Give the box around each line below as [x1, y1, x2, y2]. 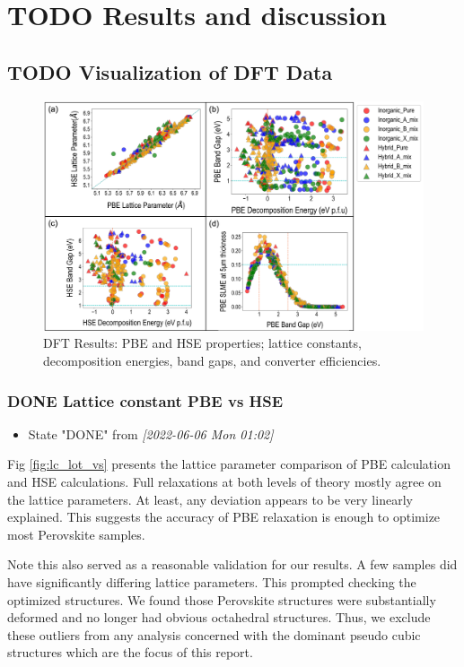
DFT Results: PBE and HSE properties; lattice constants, [43, 333, 362, 352]
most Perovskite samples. [7, 524, 145, 543]
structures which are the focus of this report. [7, 643, 253, 662]
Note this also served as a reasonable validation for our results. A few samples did [7, 555, 458, 574]
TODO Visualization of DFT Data [7, 57, 333, 85]
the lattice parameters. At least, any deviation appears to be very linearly [7, 489, 413, 508]
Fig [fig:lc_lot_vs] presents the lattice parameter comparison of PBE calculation [7, 455, 451, 473]
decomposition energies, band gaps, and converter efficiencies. [43, 351, 381, 370]
